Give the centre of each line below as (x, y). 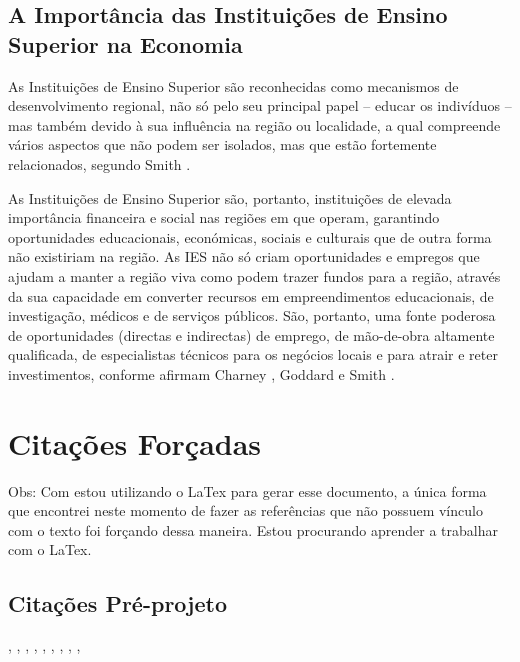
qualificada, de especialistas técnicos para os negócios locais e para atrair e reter (253, 354)
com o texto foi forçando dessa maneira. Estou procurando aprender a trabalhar (253, 529)
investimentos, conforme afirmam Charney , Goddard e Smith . (201, 373)
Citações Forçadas (135, 442)
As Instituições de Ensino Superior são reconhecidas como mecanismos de (233, 85)
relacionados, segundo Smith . (99, 163)
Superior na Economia (125, 43)
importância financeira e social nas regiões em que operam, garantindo (224, 217)
